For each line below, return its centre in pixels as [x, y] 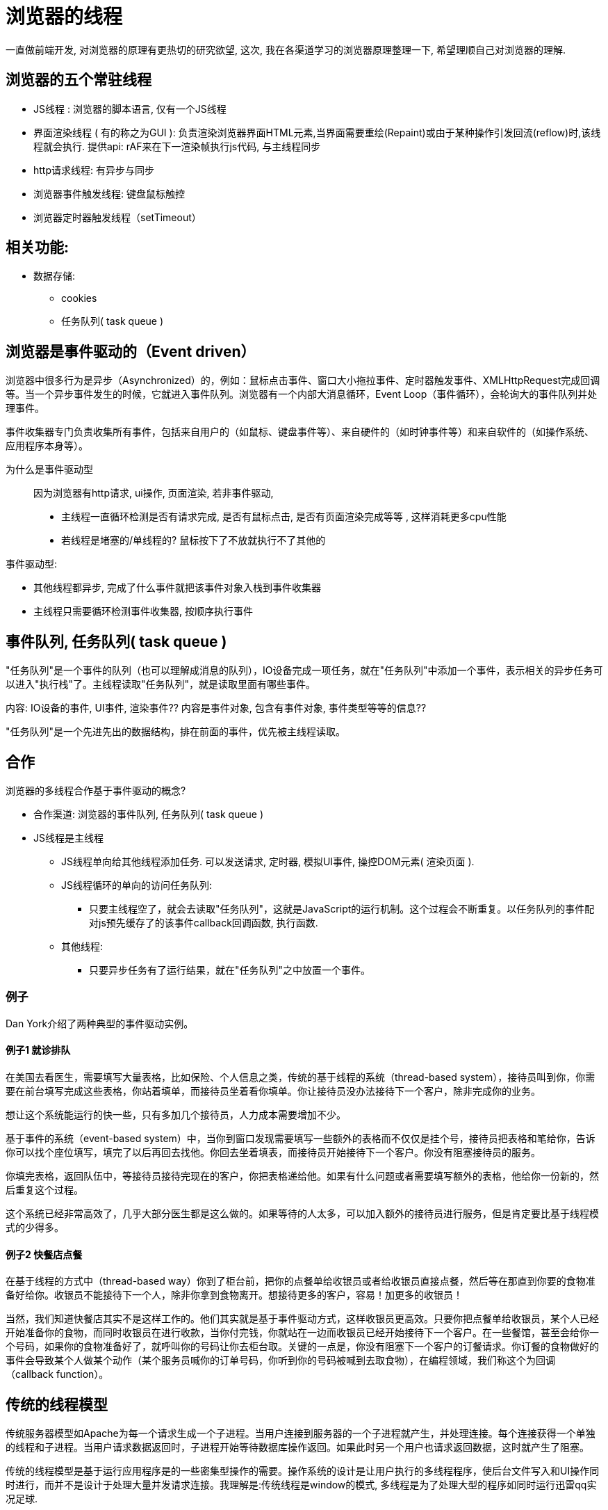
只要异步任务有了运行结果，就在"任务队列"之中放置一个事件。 [230, 970]
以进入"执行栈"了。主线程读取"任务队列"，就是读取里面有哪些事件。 [161, 684]
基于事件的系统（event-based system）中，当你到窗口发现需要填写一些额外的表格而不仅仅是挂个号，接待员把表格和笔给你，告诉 [301, 1138]
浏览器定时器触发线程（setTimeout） [117, 217]
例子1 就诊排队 [38, 1050]
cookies [79, 298]
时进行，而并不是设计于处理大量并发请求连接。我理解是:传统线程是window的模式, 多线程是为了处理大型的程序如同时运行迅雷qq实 [301, 1485]
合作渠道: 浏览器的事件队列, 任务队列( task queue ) [149, 814]
